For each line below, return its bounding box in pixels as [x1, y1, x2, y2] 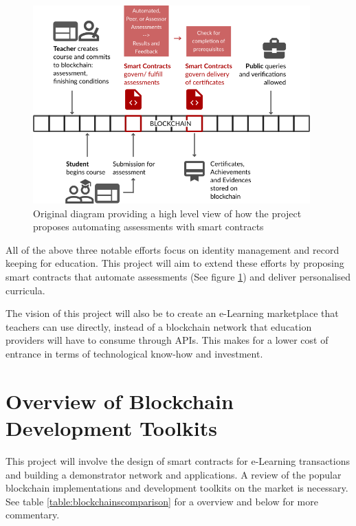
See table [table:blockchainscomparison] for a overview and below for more [5, 494, 318, 508]
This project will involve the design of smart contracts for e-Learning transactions [5, 453, 350, 468]
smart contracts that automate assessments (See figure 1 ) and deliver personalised [5, 270, 351, 284]
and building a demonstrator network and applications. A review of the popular [5, 467, 342, 481]
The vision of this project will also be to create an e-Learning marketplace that [5, 306, 339, 320]
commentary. [5, 507, 60, 522]
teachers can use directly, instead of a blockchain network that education [5, 319, 312, 333]
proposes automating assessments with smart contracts [33, 219, 264, 234]
